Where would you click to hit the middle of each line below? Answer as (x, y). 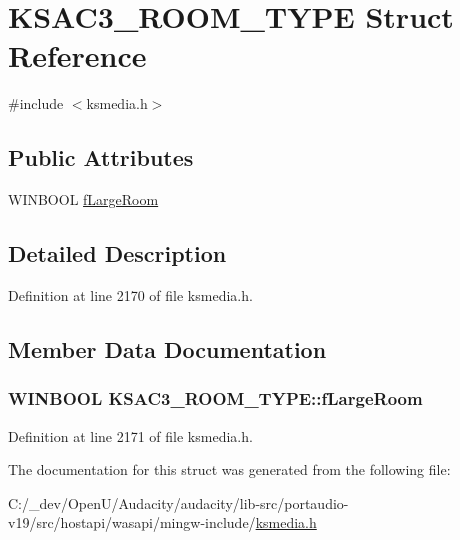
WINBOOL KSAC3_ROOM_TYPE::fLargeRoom (215, 398)
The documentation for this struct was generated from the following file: (229, 469)
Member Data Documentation (167, 348)
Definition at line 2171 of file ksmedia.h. (130, 435)
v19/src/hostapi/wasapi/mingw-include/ (132, 522)
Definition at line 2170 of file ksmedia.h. (130, 294)
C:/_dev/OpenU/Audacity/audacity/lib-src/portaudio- (178, 502)
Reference (77, 55)
